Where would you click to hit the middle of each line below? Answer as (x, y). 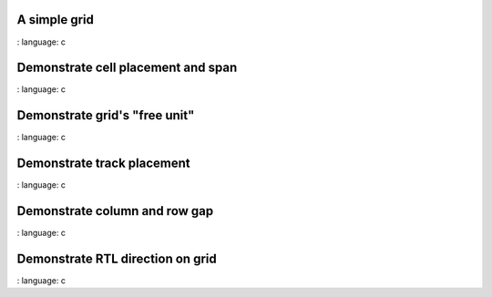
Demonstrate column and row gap (115, 211)
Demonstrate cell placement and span (127, 68)
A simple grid (56, 20)
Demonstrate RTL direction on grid (117, 258)
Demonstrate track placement (103, 164)
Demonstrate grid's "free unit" (106, 115)
